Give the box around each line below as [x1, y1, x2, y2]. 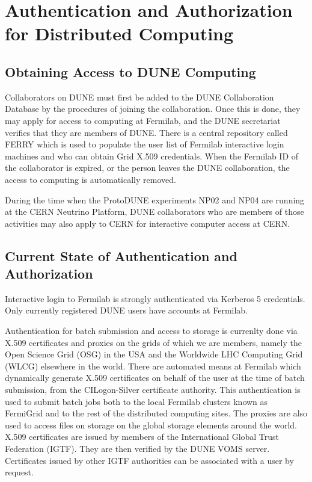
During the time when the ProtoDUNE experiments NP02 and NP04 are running [5, 193, 305, 206]
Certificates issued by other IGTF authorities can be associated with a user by [5, 454, 294, 466]
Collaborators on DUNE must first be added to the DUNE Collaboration [5, 90, 274, 103]
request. [5, 466, 34, 478]
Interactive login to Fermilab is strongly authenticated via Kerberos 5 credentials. [5, 292, 305, 304]
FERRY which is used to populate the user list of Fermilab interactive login [5, 138, 284, 150]
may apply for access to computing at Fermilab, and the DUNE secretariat [5, 114, 281, 126]
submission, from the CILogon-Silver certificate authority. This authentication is [5, 383, 301, 396]
